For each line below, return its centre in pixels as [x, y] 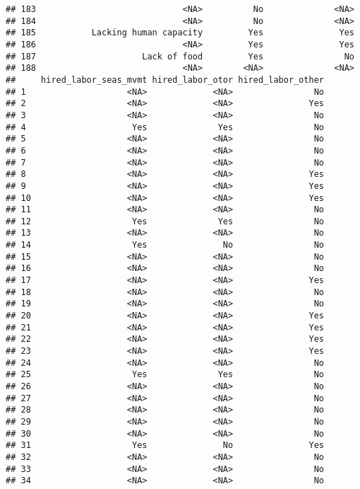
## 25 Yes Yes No [165, 375]
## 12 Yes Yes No [165, 221]
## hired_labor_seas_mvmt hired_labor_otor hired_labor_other [165, 80]
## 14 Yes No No [165, 245]
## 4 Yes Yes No [165, 127]
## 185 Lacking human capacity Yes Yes [180, 33]
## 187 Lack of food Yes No [180, 56]
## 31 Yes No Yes [165, 445]
